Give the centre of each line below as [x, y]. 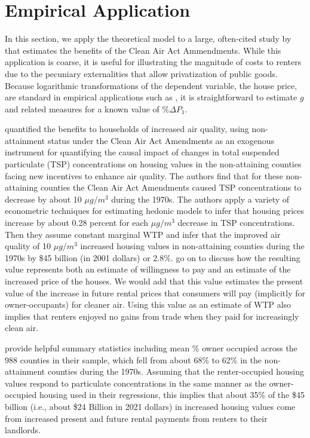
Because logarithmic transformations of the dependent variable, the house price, [151, 85]
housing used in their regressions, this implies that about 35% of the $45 [172, 395]
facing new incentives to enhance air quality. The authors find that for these [144, 175]
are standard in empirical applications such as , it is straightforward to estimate [151, 97]
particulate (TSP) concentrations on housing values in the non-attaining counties [153, 164]
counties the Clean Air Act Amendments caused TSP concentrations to [171, 187]
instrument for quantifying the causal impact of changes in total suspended [142, 152]
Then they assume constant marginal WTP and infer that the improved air [143, 234]
